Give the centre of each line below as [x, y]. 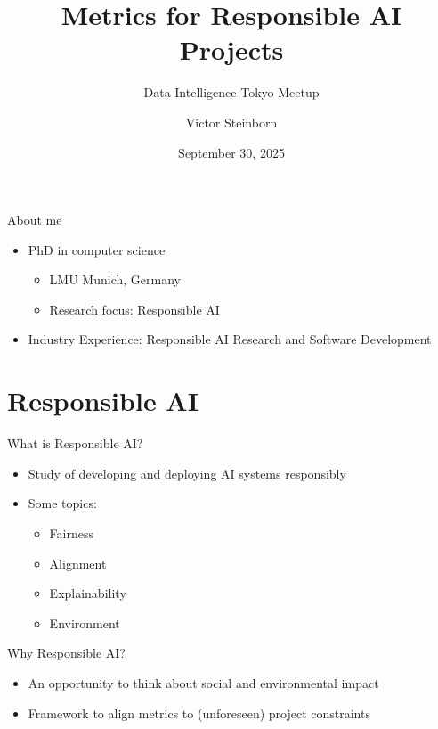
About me [35, 220]
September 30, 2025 [231, 152]
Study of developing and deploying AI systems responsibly [187, 473]
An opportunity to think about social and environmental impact [203, 682]
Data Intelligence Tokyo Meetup [231, 92]
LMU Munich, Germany [115, 279]
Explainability [88, 593]
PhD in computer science [97, 249]
